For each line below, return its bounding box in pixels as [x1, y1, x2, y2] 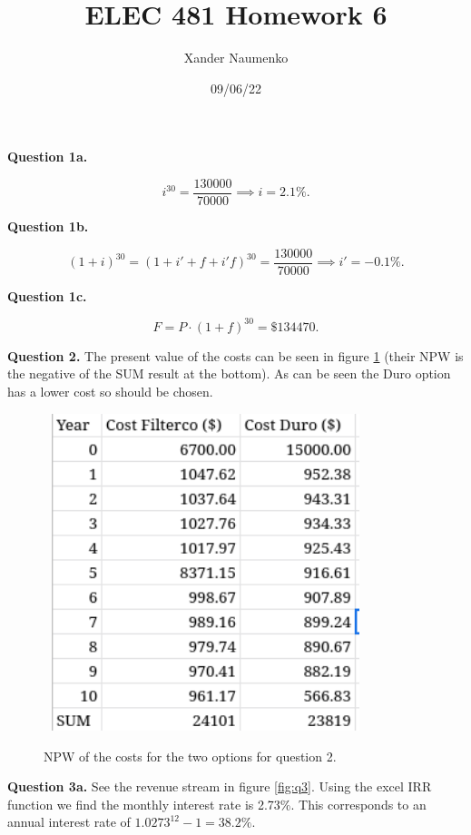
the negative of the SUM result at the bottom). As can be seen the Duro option [7, 364, 451, 383]
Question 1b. [7, 216, 89, 235]
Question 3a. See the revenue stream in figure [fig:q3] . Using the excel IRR [7, 777, 432, 796]
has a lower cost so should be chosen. [7, 381, 213, 400]
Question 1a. [7, 147, 88, 166]
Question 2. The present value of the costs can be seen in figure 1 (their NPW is [7, 346, 464, 365]
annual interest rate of [7, 812, 131, 831]
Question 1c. [7, 286, 87, 305]
